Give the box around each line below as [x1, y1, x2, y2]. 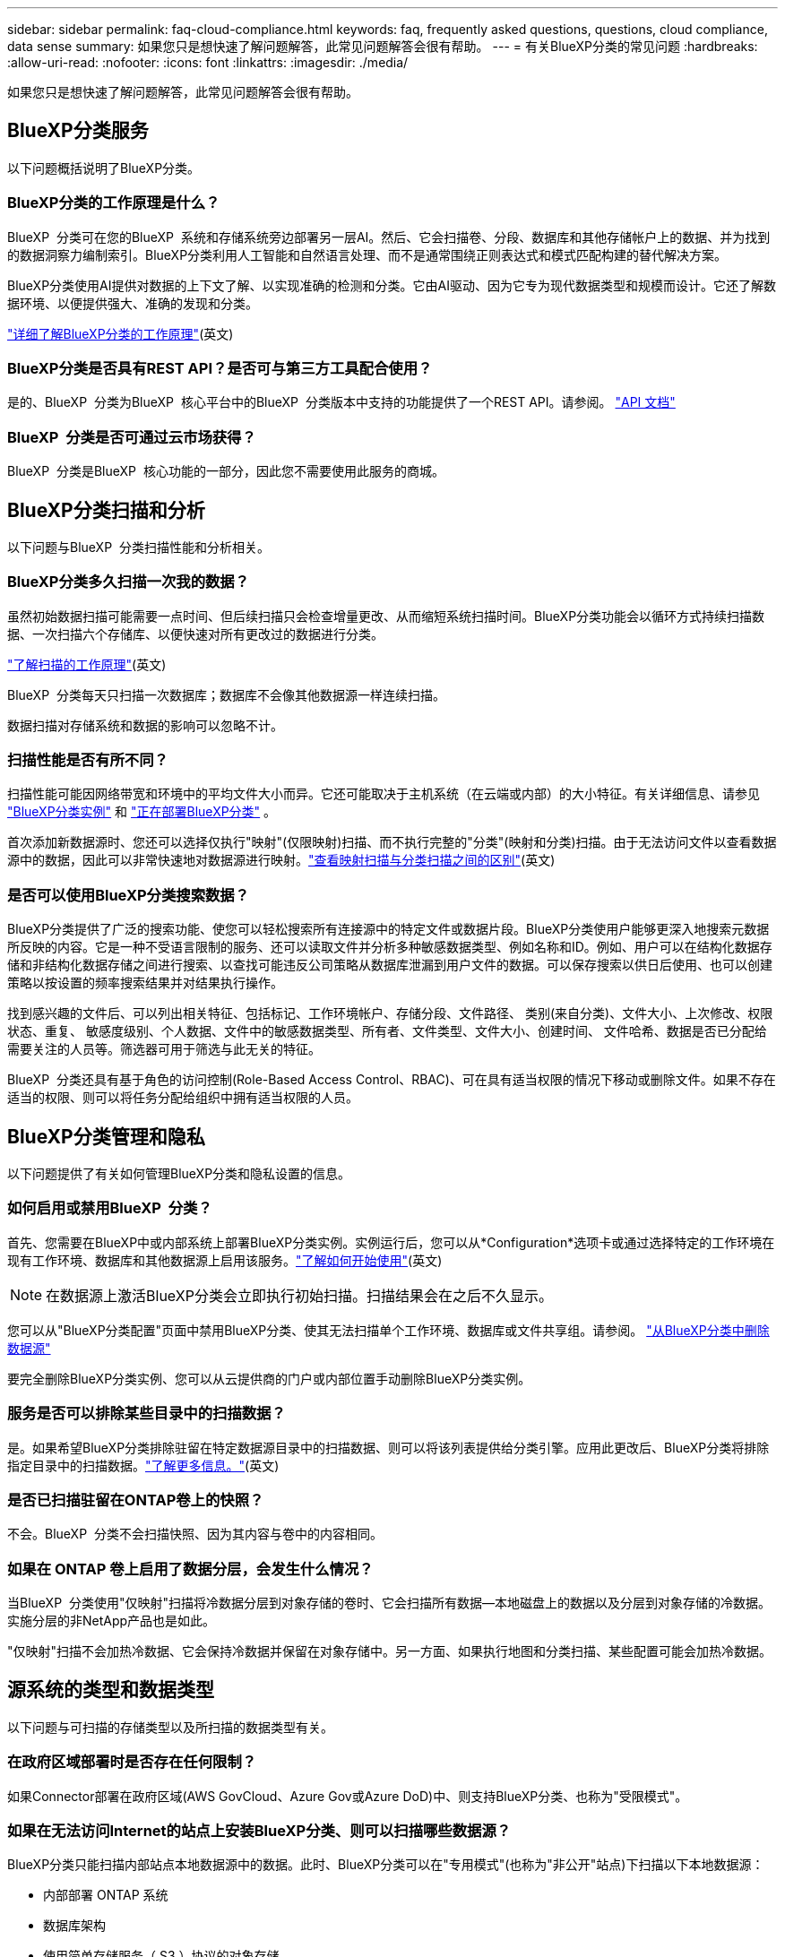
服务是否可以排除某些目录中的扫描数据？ [7, 1404, 286, 1423]
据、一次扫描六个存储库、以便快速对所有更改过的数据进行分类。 [7, 625, 384, 642]
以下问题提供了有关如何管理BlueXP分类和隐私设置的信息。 [7, 1166, 351, 1182]
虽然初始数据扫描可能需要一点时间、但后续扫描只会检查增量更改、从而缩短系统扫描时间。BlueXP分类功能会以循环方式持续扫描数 [7, 608, 765, 624]
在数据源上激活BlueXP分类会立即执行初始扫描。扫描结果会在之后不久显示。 [46, 1286, 553, 1305]
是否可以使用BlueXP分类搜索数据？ [7, 885, 250, 904]
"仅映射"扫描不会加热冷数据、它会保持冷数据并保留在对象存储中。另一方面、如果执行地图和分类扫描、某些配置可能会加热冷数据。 [7, 1643, 772, 1660]
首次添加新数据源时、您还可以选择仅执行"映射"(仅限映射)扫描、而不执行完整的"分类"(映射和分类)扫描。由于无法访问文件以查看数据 [7, 834, 777, 850]
